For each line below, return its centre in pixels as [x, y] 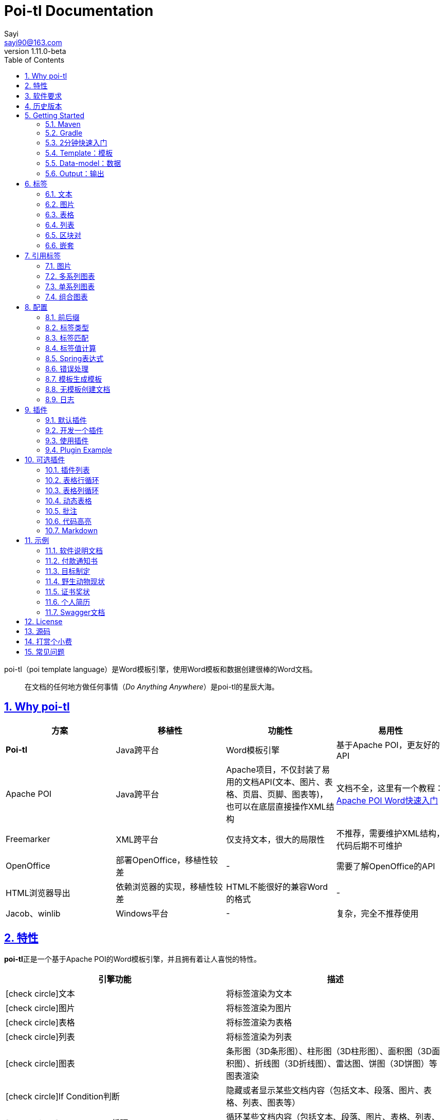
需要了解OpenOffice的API [386, 866]
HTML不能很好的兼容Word [277, 886]
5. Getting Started [55, 115]
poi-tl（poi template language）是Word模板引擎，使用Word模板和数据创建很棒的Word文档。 [161, 669]
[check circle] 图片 [40, 1008]
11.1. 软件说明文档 [74, 550]
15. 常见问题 [45, 651]
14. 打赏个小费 [49, 641]
